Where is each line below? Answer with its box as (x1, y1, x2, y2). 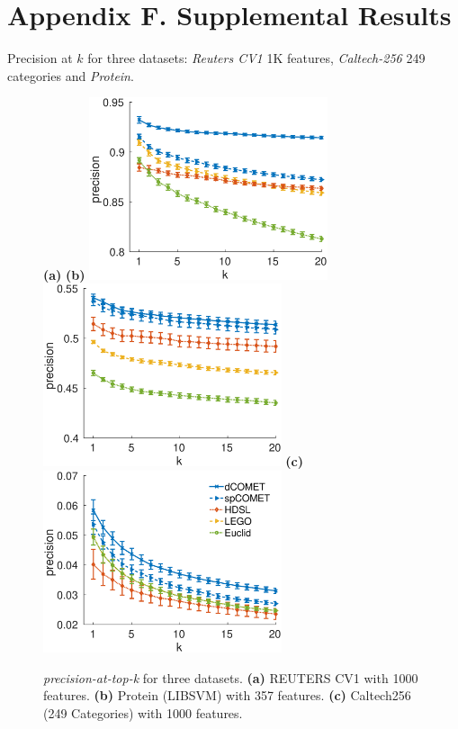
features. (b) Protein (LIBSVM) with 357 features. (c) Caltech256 (43, 686, 411, 705)
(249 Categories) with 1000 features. (43, 703, 243, 722)
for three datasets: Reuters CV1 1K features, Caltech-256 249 (87, 49, 426, 67)
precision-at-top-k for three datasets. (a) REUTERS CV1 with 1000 (43, 668, 418, 687)
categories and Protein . (7, 66, 134, 85)
